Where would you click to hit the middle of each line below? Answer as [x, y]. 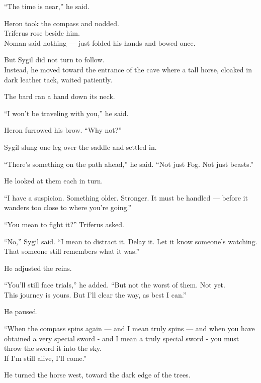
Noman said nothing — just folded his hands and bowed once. [100, 42]
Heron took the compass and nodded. [62, 23]
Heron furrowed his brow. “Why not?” [63, 130]
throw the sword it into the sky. [53, 348]
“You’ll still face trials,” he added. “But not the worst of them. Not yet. [115, 285]
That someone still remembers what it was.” [72, 251]
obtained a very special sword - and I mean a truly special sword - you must [122, 338]
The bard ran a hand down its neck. [60, 96]
